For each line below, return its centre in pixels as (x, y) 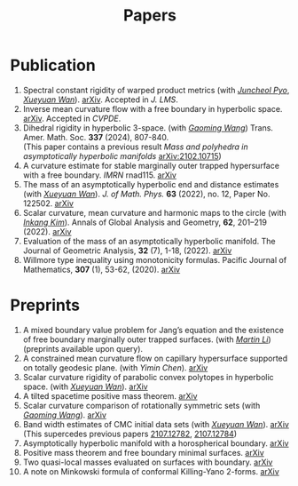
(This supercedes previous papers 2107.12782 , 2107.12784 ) (130, 434)
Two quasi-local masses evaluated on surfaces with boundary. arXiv (148, 462)
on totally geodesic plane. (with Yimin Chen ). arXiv (115, 367)
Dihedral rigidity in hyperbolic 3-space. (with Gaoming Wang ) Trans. (148, 127)
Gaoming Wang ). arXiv (65, 415)
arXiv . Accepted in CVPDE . (72, 118)
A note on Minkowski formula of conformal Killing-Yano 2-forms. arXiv (151, 471)
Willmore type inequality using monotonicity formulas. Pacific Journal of (155, 259)
